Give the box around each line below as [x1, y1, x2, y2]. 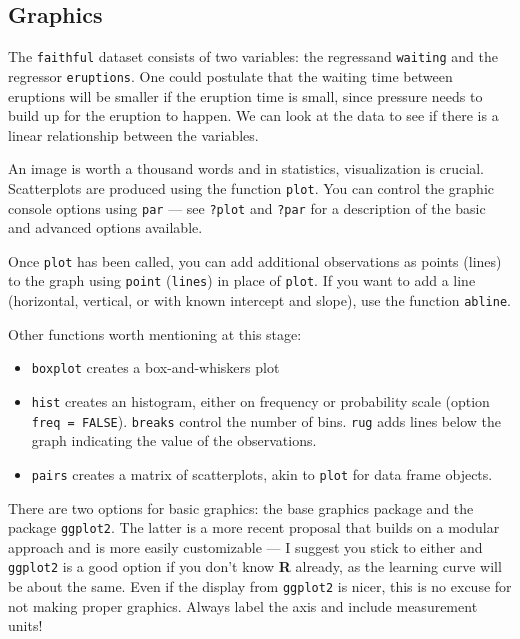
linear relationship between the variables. [8, 124, 259, 145]
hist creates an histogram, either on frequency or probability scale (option [31, 391, 490, 412]
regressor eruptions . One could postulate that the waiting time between [8, 65, 453, 86]
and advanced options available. [8, 217, 203, 238]
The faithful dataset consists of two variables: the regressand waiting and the [8, 46, 498, 67]
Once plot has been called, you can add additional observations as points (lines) [8, 250, 502, 271]
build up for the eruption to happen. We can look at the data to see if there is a [8, 105, 499, 126]
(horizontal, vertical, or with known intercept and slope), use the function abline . [8, 290, 511, 311]
